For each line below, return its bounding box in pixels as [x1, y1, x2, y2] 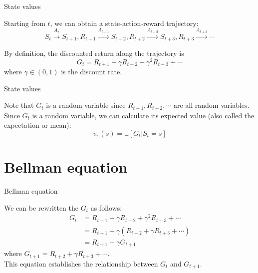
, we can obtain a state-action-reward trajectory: [50, 17, 199, 28]
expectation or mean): [4, 120, 71, 130]
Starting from [4, 17, 45, 28]
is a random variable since [46, 100, 126, 110]
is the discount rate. [61, 66, 122, 77]
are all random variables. [174, 100, 250, 110]
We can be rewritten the [4, 202, 79, 213]
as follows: [90, 202, 122, 213]
